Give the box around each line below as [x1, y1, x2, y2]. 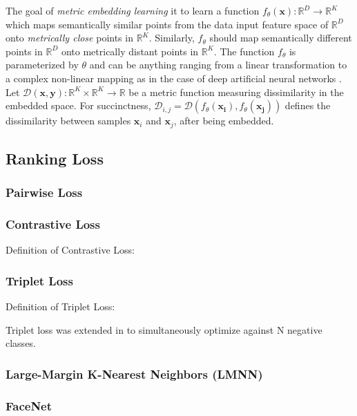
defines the [284, 98, 331, 113]
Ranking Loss [6, 148, 104, 169]
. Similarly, [148, 30, 195, 45]
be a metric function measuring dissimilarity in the [128, 84, 344, 99]
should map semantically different [209, 30, 352, 45]
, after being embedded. [173, 113, 274, 128]
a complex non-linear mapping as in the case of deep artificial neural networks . [6, 70, 342, 85]
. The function [213, 44, 275, 58]
